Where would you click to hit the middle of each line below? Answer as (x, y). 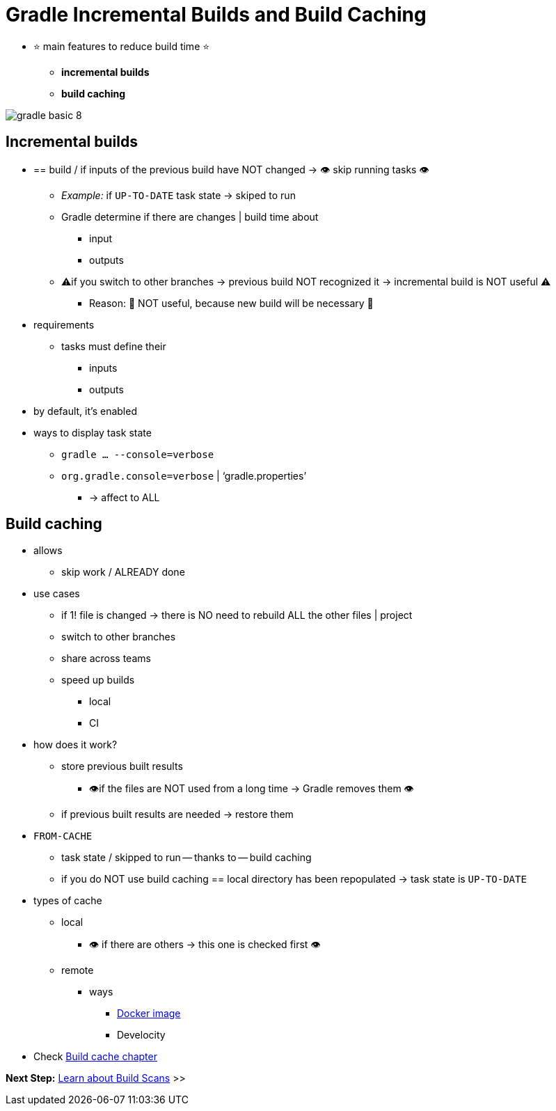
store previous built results (122, 766)
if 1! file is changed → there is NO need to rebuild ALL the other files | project (237, 615)
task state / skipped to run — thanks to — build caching (186, 858)
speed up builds (98, 680)
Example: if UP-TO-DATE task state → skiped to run (178, 195)
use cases (57, 594)
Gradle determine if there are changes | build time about (190, 216)
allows (48, 551)
